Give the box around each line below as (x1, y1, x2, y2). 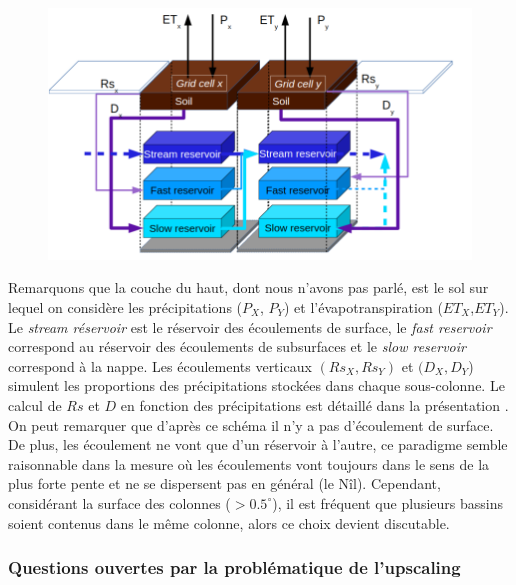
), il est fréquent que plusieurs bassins (272, 492, 503, 513)
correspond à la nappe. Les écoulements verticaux (8, 355, 312, 376)
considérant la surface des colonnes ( (8, 492, 231, 513)
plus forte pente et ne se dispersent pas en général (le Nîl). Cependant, (8, 473, 441, 494)
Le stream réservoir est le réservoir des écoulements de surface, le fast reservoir (8, 316, 492, 337)
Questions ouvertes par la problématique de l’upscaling (8, 555, 461, 580)
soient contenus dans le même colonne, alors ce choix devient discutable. (8, 512, 450, 533)
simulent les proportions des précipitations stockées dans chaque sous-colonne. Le (8, 375, 505, 396)
